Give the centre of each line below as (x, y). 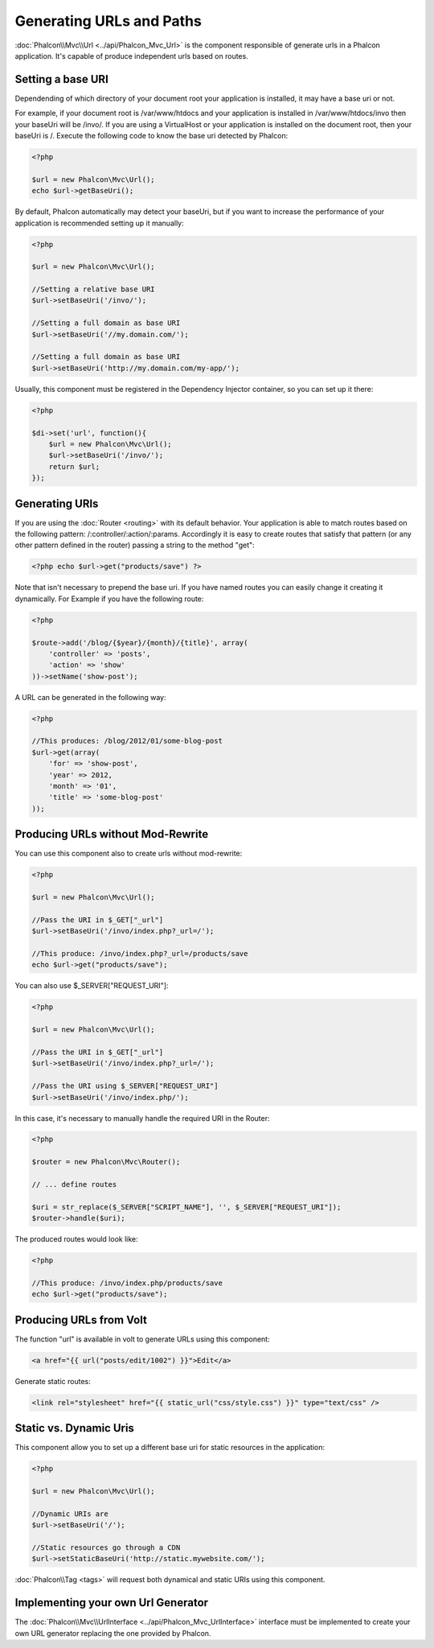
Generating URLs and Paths (108, 21)
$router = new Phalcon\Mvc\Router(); (106, 1162)
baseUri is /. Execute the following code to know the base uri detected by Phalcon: (151, 136)
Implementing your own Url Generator (112, 1603)
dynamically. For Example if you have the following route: (109, 599)
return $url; (74, 466)
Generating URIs (57, 503)
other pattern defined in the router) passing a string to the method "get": (135, 545)
